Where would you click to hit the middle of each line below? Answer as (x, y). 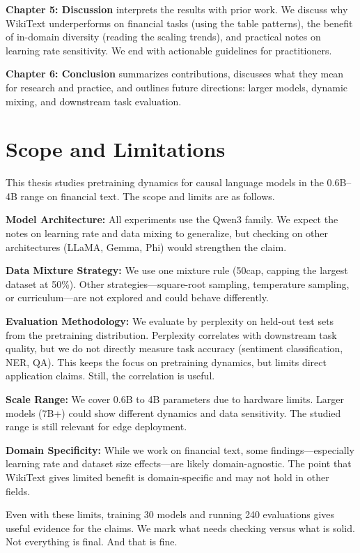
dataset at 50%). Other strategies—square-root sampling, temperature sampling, (178, 283)
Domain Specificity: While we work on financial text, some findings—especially (180, 449)
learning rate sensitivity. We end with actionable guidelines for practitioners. (169, 50)
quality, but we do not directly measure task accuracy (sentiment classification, (174, 348)
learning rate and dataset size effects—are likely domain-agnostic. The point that (179, 463)
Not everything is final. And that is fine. (92, 541)
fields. (18, 491)
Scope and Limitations (116, 149)
